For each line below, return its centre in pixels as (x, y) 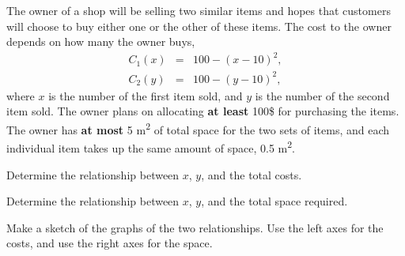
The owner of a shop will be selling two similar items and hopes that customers (199, 10)
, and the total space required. (274, 201)
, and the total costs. (252, 174)
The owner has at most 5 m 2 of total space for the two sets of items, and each (198, 128)
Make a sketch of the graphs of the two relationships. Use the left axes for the (195, 227)
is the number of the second (322, 95)
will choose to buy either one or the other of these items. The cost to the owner (199, 26)
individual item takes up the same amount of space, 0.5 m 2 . (151, 147)
